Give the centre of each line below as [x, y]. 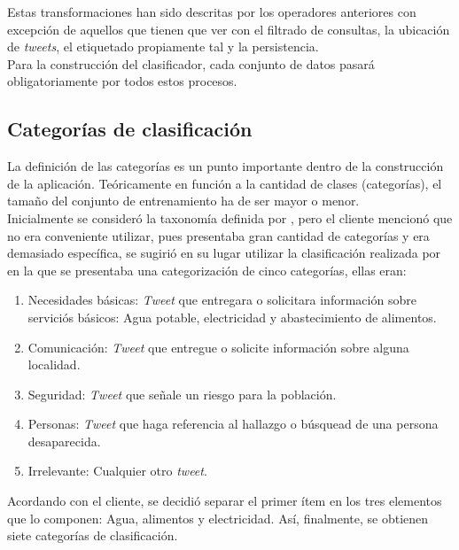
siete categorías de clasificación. [93, 535]
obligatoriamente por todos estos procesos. [122, 81]
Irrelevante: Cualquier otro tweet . [117, 471]
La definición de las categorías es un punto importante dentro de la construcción [226, 166]
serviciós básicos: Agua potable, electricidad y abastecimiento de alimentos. [232, 317]
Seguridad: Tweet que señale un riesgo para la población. [182, 394]
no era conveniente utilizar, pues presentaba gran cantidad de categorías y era [218, 235]
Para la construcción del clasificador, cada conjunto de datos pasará [191, 63]
